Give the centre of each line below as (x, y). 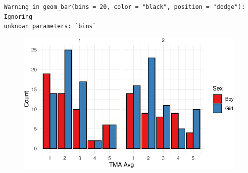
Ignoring (18, 17)
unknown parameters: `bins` (50, 26)
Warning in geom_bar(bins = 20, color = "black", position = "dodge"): (124, 7)
